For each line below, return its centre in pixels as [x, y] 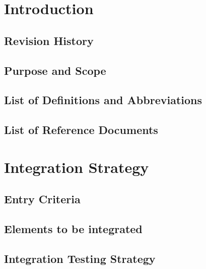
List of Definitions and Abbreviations [103, 100]
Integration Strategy [77, 167]
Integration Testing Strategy [80, 258]
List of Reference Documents [81, 130]
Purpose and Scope [55, 70]
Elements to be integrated [73, 229]
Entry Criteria [42, 199]
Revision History [49, 40]
